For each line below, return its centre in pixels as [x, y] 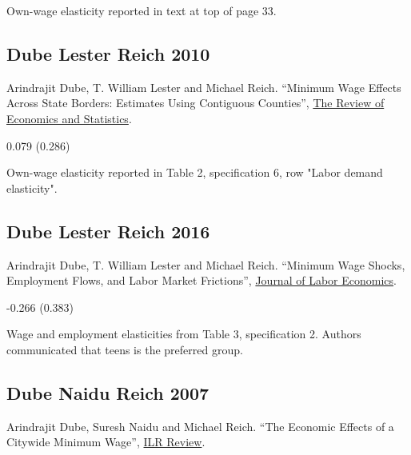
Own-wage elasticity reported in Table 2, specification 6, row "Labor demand [195, 172]
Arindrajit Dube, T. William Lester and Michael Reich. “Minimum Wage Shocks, [206, 264]
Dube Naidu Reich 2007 [108, 392]
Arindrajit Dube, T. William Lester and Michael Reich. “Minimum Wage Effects [204, 87]
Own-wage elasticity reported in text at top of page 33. [142, 10]
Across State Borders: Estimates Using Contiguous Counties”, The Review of [196, 103]
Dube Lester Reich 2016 [108, 231]
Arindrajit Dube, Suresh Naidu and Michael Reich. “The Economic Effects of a [200, 426]
